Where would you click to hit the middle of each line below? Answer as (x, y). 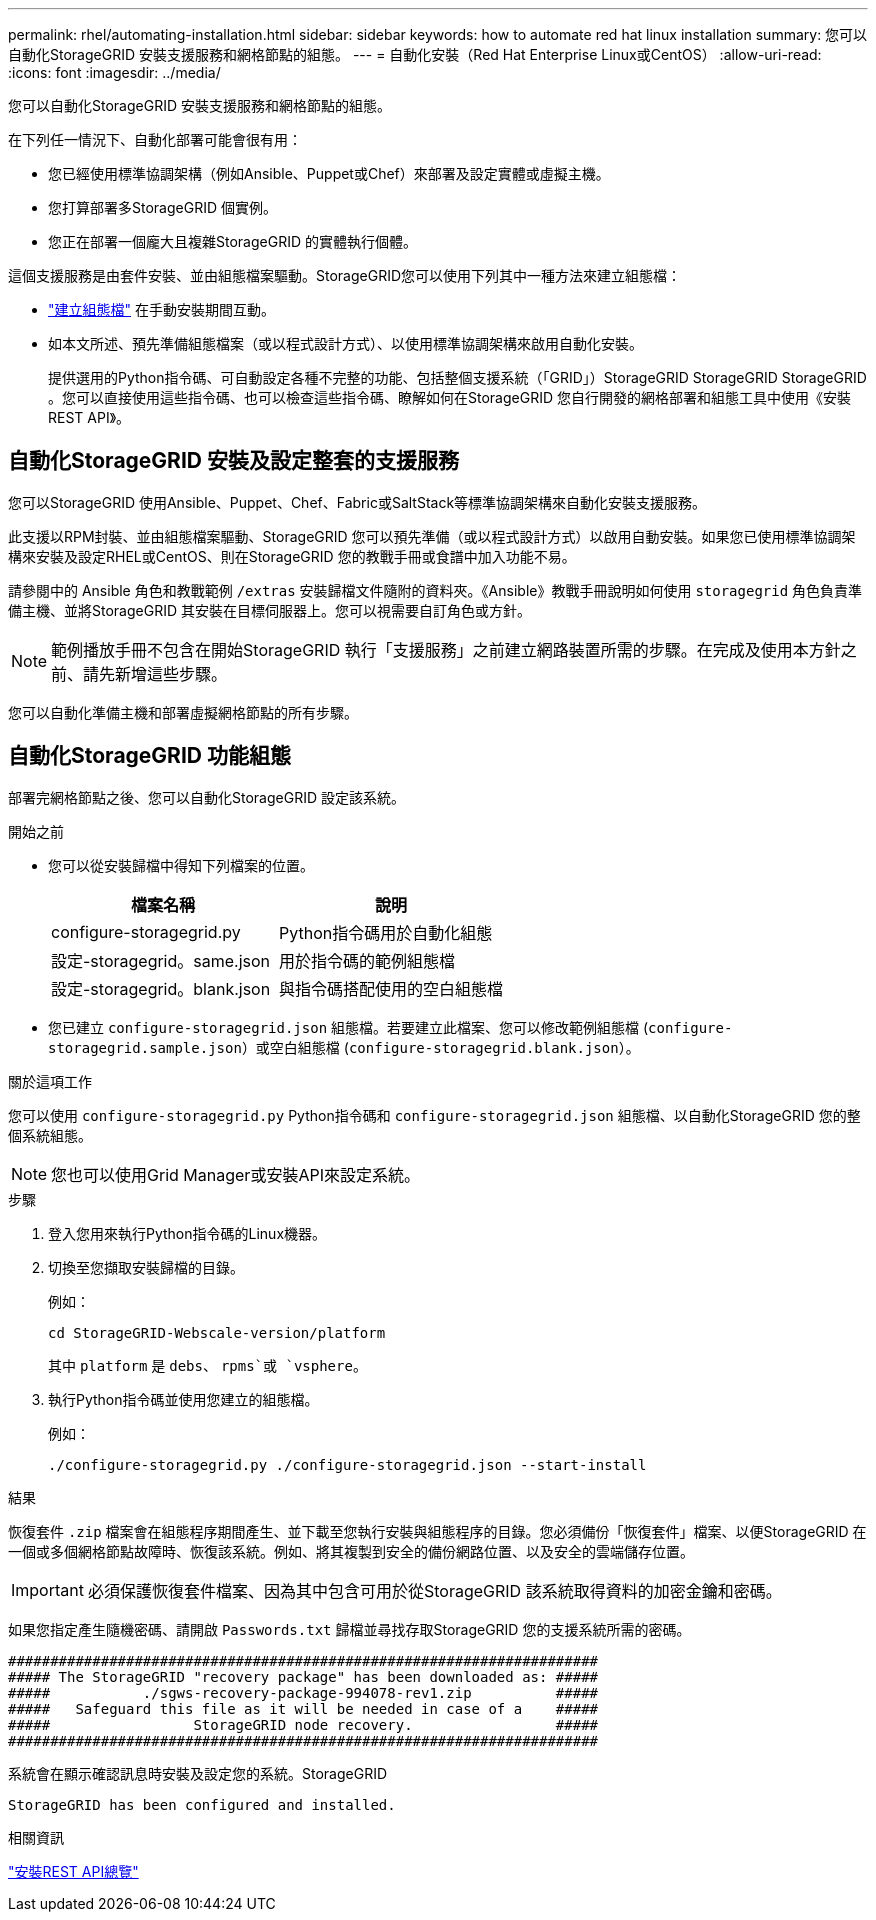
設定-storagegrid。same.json (161, 960)
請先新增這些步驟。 (155, 673)
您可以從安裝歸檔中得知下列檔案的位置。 (181, 865)
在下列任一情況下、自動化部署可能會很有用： (155, 139)
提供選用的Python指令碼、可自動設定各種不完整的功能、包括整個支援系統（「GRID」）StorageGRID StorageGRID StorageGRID (457, 377)
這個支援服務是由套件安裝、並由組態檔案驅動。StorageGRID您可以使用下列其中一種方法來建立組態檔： (345, 275)
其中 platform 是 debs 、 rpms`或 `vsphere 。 (207, 1365)
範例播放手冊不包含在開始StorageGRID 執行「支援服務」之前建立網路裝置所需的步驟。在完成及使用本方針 (446, 649)
